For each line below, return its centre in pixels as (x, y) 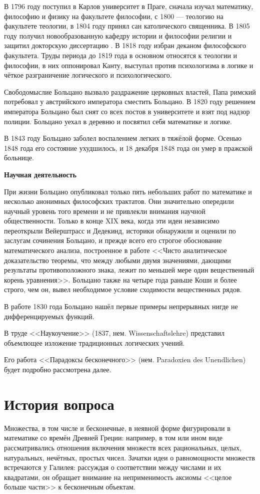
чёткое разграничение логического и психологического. (88, 75)
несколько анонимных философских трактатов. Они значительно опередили (119, 201)
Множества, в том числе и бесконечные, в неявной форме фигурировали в (117, 428)
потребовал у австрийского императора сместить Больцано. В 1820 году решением (130, 101)
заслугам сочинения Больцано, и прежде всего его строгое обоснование (113, 240)
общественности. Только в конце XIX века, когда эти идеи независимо (112, 221)
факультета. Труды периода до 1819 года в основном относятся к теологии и (121, 55)
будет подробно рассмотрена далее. (58, 369)
